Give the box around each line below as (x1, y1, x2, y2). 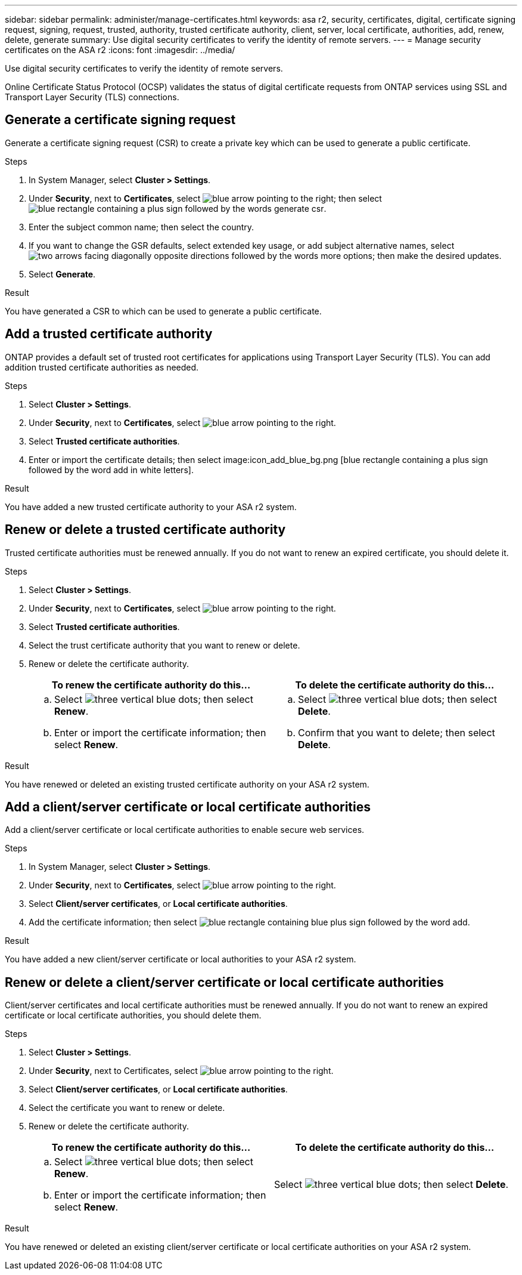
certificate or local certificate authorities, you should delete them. (5, 1010, 262, 1021)
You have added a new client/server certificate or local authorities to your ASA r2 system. (5, 954, 356, 965)
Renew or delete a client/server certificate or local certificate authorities (5, 974, 444, 990)
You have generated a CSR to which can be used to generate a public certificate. (5, 305, 322, 316)
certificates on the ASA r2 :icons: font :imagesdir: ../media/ (5, 45, 235, 55)
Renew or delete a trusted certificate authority (5, 522, 286, 538)
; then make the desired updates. (372, 250, 502, 261)
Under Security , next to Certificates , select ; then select (29, 193, 382, 203)
